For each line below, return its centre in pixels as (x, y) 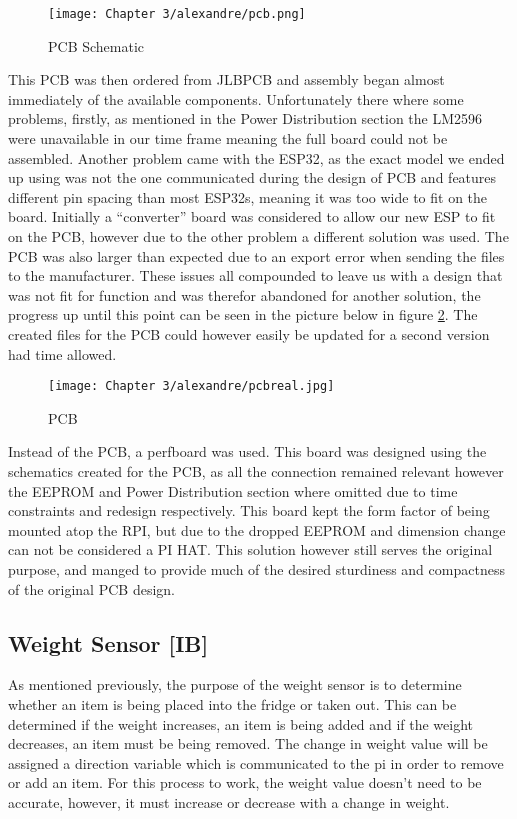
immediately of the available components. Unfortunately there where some (236, 98)
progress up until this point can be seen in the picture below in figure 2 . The (243, 314)
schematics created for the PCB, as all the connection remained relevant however (256, 471)
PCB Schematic (96, 45)
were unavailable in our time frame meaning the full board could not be (228, 138)
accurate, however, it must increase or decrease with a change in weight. (229, 801)
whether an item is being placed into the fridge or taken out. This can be (232, 703)
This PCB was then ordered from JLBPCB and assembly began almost (226, 79)
